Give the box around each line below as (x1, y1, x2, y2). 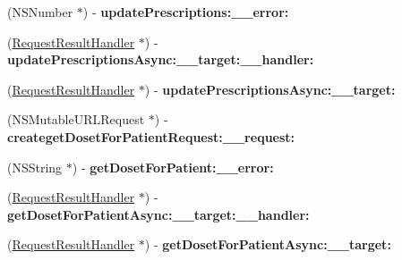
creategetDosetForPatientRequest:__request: (7, 127, 295, 146)
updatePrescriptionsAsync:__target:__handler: (7, 50, 314, 69)
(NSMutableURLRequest (7, 110, 145, 129)
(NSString (7, 157, 63, 176)
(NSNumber (7, 3, 73, 21)
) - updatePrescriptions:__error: (82, 3, 289, 21)
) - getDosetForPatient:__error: (72, 157, 274, 176)
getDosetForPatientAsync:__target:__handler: (7, 205, 310, 223)
